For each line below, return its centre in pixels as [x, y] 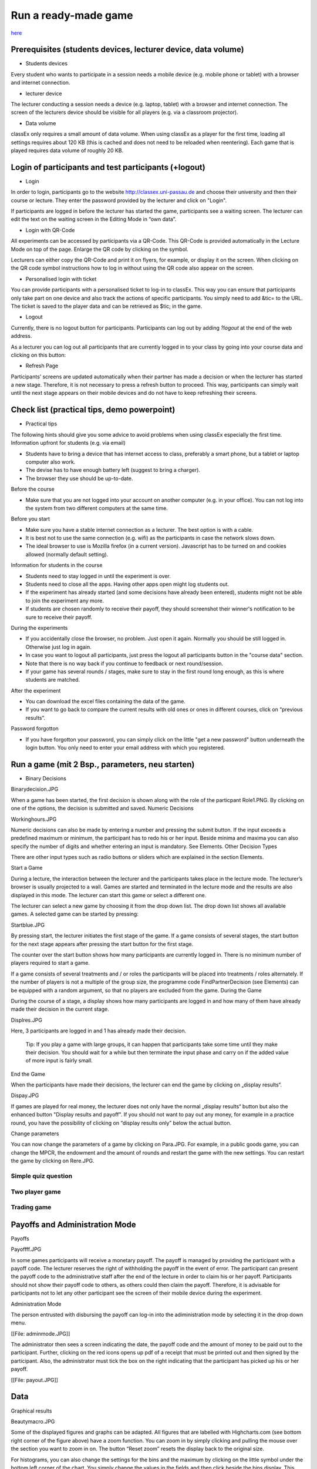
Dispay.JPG [25, 1095]
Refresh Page [42, 366]
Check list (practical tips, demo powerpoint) [93, 410]
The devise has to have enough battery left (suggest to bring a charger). [113, 470]
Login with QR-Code [50, 230]
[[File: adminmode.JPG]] [41, 1333]
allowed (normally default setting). [67, 554]
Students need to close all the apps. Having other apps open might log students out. [127, 584]
